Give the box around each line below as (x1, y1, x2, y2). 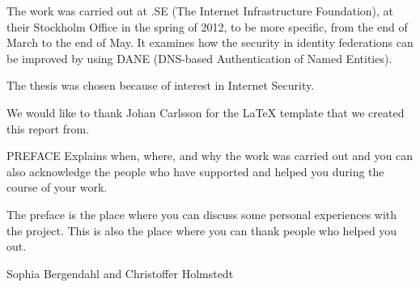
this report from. (6, 120, 90, 137)
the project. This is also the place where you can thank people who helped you (6, 222, 397, 238)
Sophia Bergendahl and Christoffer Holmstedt (6, 264, 234, 281)
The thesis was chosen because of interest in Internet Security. (6, 77, 315, 94)
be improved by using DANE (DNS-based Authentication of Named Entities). (6, 49, 392, 66)
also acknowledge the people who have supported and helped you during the (6, 162, 384, 179)
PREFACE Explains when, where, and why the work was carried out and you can (6, 147, 413, 164)
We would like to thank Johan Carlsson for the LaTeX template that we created (6, 103, 405, 120)
